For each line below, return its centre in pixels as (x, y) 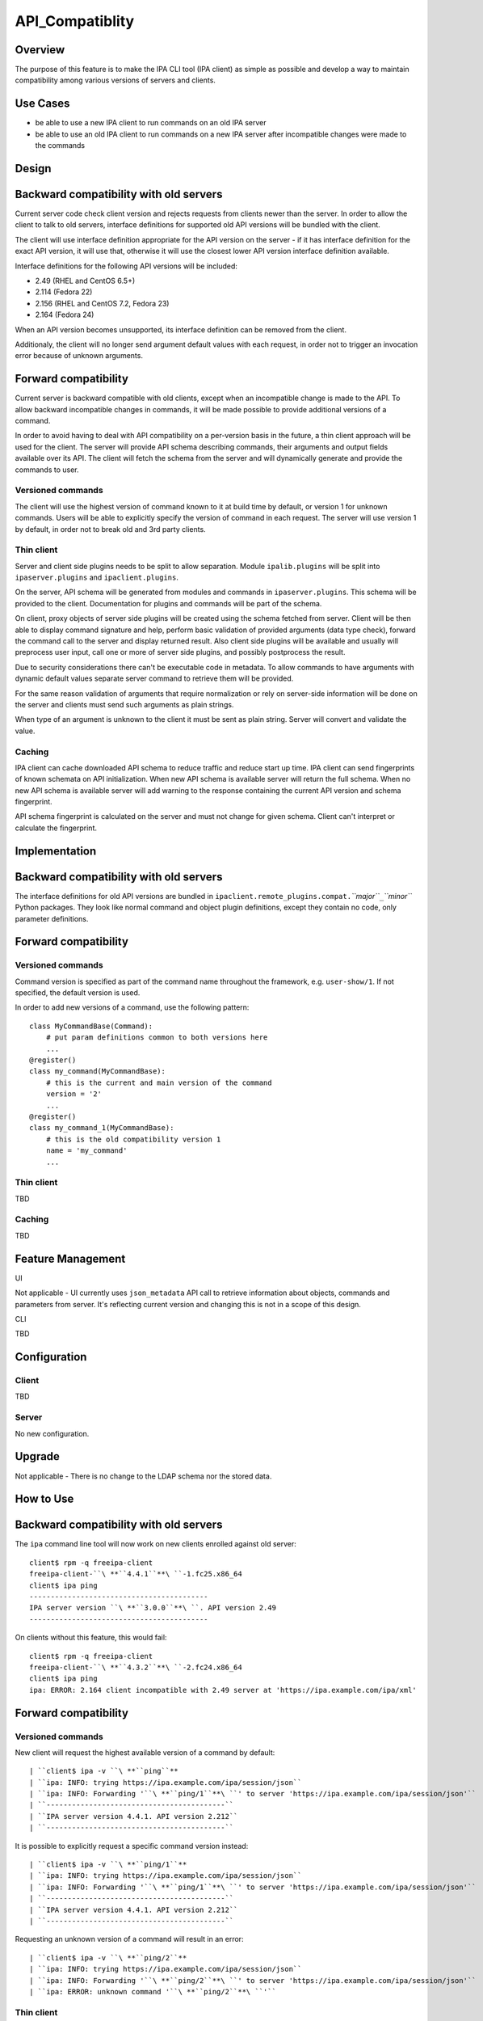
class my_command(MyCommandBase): (97, 1072)
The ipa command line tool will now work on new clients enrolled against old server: (155, 1544)
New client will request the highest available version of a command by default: (145, 1752)
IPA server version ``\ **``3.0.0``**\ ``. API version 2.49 (153, 1608)
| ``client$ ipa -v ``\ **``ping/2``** (108, 1958)
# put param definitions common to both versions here (157, 1038)
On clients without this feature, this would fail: (91, 1638)
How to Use (44, 1499)
